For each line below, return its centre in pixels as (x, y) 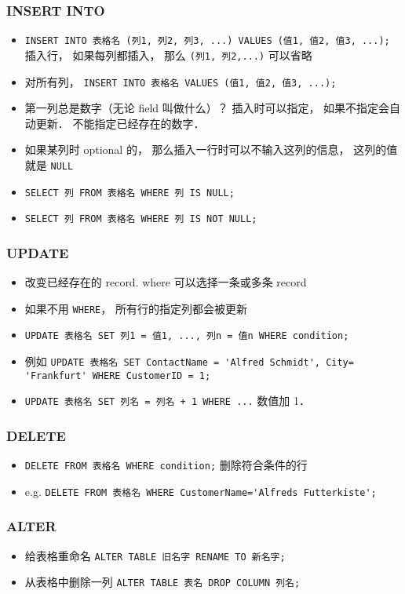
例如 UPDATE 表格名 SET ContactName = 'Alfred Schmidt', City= (189, 361)
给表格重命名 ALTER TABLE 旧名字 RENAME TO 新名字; (155, 555)
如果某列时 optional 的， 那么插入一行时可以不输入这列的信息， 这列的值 (211, 149)
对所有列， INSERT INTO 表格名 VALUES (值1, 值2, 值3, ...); (181, 81)
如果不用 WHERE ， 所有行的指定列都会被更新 (136, 308)
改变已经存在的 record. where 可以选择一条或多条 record (166, 282)
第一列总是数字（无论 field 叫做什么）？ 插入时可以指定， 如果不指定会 (207, 108)
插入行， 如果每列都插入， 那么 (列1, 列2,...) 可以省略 (168, 55)
